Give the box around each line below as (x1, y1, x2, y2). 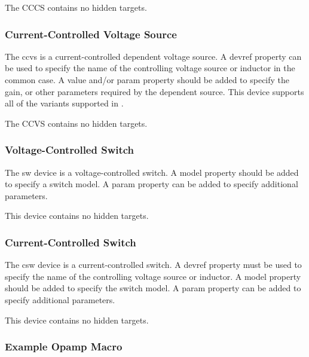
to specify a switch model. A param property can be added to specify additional (5, 178, 298, 190)
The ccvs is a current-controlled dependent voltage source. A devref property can (5, 50, 302, 62)
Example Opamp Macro (5, 339, 123, 354)
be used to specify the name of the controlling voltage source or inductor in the (5, 62, 295, 74)
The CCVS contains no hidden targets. (5, 117, 148, 129)
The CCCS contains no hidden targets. (5, 1, 147, 13)
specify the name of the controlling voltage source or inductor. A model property (5, 270, 301, 282)
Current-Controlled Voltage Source (5, 26, 177, 41)
